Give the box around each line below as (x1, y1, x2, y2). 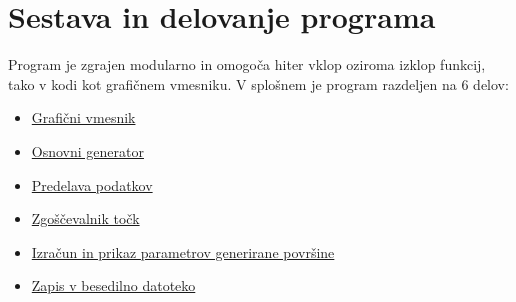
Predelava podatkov (31, 174, 153, 195)
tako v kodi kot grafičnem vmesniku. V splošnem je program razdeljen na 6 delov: (8, 73, 509, 94)
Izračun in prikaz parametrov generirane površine (31, 241, 335, 262)
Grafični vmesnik (31, 107, 136, 128)
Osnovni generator (31, 140, 144, 161)
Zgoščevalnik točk (31, 208, 140, 229)
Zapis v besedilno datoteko (31, 275, 196, 296)
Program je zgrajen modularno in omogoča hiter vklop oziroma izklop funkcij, (8, 54, 486, 75)
